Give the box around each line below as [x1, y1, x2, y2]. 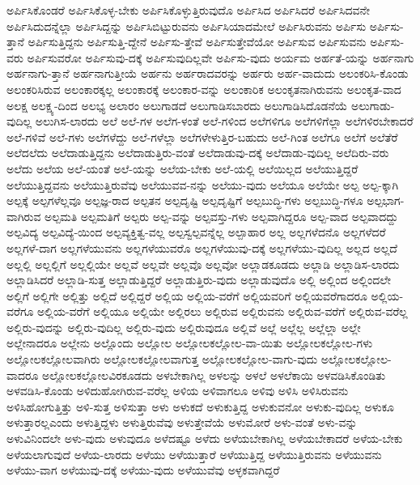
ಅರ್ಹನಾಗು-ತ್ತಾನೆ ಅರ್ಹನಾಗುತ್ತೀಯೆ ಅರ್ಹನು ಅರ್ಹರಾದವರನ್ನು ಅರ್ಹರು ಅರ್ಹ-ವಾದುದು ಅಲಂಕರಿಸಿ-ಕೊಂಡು [6, 65, 409, 82]
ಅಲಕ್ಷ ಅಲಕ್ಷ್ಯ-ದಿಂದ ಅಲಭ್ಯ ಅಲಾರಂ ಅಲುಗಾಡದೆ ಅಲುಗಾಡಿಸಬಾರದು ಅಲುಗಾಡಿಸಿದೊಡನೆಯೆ [6, 96, 348, 113]
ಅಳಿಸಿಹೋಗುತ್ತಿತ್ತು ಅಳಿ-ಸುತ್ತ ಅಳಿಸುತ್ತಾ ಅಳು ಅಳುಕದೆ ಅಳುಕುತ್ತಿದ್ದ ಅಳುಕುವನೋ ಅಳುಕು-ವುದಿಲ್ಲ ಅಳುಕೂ [6, 398, 394, 415]
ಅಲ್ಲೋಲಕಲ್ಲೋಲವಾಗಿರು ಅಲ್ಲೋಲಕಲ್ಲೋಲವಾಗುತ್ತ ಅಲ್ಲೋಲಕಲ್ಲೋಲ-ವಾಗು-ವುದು [6, 351, 318, 368]
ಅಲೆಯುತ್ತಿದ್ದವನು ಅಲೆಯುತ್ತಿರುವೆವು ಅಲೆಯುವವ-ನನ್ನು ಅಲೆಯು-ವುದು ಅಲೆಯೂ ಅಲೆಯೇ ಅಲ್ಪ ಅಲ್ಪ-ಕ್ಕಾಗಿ [6, 176, 399, 193]
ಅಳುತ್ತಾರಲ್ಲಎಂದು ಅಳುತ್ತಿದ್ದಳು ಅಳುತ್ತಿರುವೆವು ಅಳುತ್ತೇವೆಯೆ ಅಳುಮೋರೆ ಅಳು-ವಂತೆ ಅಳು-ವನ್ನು [6, 414, 358, 431]
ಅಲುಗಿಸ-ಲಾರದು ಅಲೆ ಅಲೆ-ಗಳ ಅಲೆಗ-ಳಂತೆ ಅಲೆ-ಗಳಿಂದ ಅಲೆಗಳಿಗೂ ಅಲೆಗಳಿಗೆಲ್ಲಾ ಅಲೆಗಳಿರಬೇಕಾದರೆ [35, 113, 414, 130]
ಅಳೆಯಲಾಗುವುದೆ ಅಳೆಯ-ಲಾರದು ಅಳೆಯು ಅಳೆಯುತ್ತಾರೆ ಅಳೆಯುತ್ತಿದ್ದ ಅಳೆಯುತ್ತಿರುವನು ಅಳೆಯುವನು [6, 445, 382, 462]
